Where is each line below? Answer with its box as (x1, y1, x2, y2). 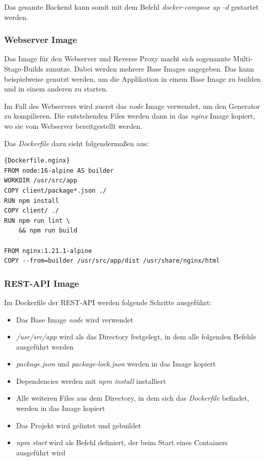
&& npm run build (18, 227, 78, 235)
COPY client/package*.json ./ (4, 187, 107, 194)
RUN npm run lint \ (4, 217, 70, 224)
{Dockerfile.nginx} (4, 157, 70, 165)
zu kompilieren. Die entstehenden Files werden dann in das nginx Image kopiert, (4, 110, 255, 121)
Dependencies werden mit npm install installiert (16, 375, 166, 386)
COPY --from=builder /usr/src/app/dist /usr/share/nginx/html (4, 257, 220, 265)
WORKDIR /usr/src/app (4, 177, 78, 185)
